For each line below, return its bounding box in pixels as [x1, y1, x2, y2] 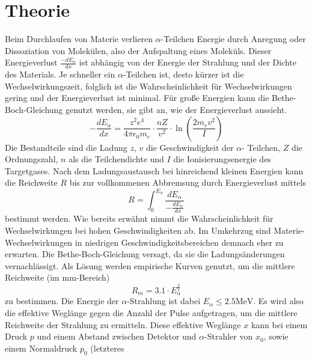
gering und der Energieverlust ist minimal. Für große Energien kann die [5, 91, 269, 104]
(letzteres [90, 341, 124, 354]
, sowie [263, 330, 289, 343]
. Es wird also [253, 294, 304, 307]
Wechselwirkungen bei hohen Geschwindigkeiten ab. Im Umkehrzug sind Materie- [5, 224, 305, 236]
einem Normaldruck [5, 341, 78, 354]
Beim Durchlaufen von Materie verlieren [5, 32, 153, 45]
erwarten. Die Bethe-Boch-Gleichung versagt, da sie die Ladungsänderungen [5, 248, 285, 260]
